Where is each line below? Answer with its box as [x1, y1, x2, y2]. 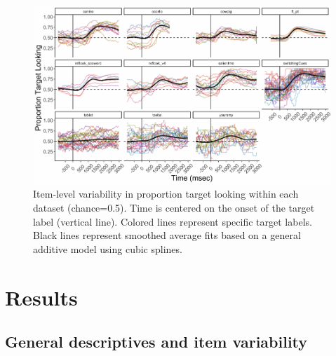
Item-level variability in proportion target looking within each [33, 186, 299, 201]
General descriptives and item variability [5, 331, 308, 352]
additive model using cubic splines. [33, 241, 182, 256]
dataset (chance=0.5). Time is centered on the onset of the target [33, 200, 315, 215]
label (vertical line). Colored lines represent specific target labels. [33, 214, 312, 228]
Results [5, 282, 78, 311]
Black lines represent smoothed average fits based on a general [33, 228, 301, 242]
